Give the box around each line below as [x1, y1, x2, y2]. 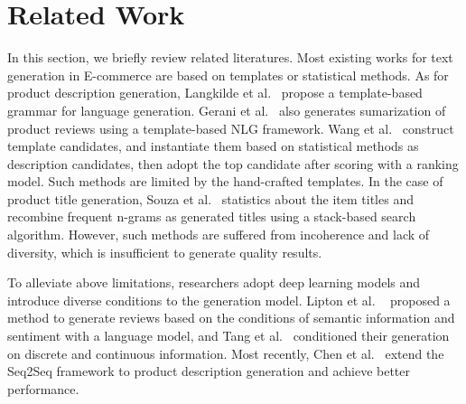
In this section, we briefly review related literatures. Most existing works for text [7, 48, 453, 67]
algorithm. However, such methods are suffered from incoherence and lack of [7, 225, 430, 244]
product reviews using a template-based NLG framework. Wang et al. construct [7, 118, 454, 137]
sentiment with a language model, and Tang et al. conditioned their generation [7, 326, 450, 345]
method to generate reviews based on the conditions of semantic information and [7, 308, 455, 327]
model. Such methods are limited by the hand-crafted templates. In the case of [7, 172, 443, 191]
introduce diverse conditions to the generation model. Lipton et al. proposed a [7, 290, 451, 309]
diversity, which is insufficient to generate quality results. [7, 242, 322, 261]
